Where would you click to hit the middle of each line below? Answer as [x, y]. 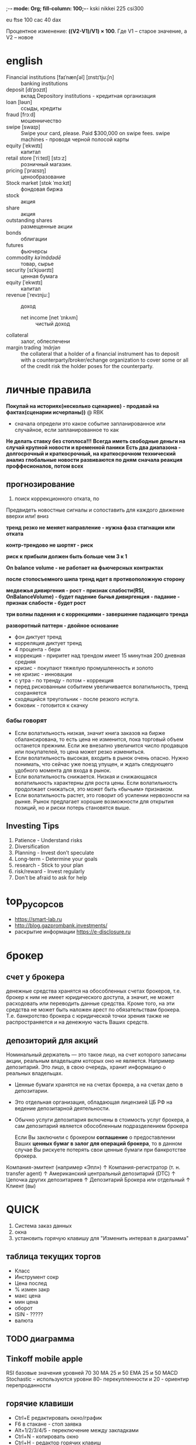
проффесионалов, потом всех [45, 466]
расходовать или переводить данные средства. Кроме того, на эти [90, 1004]
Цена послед [31, 1283]
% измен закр [32, 1289]
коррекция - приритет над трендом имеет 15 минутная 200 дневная [100, 655]
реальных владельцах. [35, 1073]
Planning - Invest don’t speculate [54, 852]
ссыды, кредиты [41, 108]
